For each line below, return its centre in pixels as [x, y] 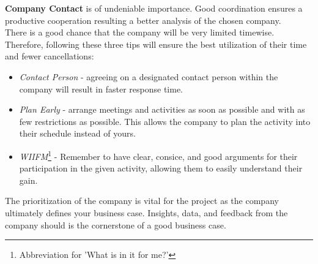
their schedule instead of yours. [77, 133]
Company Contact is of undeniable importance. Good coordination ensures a [154, 8]
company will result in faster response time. [101, 89]
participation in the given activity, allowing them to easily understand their [161, 168]
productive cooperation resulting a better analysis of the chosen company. [143, 20]
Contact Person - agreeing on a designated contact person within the [149, 76]
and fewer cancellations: [50, 56]
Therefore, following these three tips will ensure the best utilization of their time [156, 44]
